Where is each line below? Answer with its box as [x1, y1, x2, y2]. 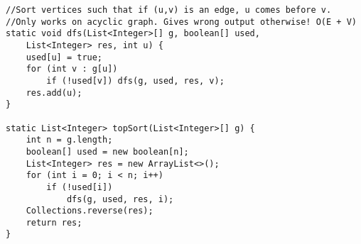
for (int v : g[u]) [26, 64, 118, 74]
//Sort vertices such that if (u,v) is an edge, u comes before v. [6, 5, 332, 15]
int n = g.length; [26, 135, 113, 145]
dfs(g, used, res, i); [66, 194, 174, 204]
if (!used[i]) [46, 182, 113, 192]
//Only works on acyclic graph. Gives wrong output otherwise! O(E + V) [6, 16, 357, 27]
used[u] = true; [26, 52, 103, 62]
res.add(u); [26, 87, 82, 98]
